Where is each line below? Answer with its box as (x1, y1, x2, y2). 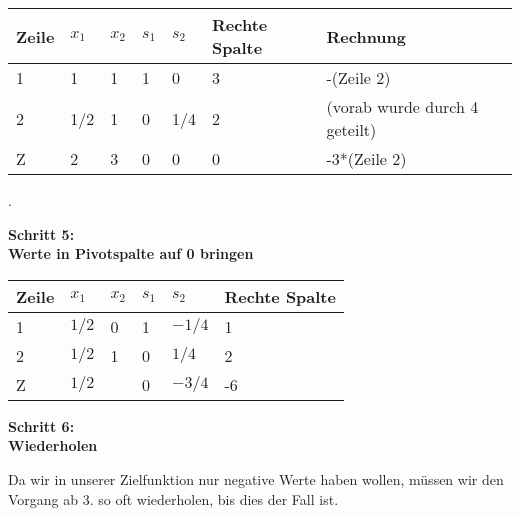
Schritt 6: (8, 415, 75, 436)
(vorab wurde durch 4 (326, 95, 479, 118)
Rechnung (326, 24, 406, 48)
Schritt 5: (8, 223, 75, 244)
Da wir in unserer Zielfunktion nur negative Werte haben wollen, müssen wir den (8, 468, 504, 489)
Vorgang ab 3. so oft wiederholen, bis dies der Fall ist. (8, 488, 339, 509)
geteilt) (326, 118, 377, 141)
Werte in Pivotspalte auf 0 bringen (8, 243, 254, 264)
